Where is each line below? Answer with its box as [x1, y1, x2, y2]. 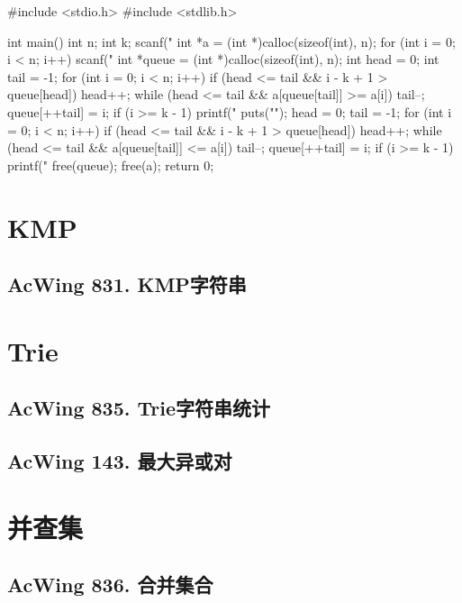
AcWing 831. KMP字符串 [7, 270, 247, 298]
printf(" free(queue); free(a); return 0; [7, 155, 214, 174]
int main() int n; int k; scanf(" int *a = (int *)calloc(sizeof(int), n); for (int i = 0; [7, 32, 456, 50]
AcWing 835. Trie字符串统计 [7, 394, 270, 422]
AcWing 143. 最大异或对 [7, 447, 232, 475]
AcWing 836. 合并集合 [7, 571, 213, 598]
